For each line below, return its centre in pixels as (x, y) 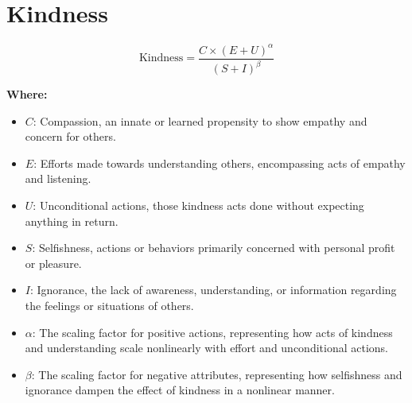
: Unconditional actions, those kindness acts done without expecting (198, 205)
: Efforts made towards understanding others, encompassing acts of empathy (220, 163)
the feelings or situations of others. (109, 305)
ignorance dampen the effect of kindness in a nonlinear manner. (180, 390)
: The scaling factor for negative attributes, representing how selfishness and (217, 374)
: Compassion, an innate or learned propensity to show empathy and (200, 120)
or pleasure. (53, 263)
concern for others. (70, 136)
